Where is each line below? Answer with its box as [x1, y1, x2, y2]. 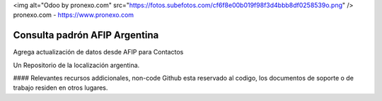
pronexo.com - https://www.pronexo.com [13, 11, 134, 19]
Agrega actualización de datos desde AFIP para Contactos [13, 48, 184, 57]
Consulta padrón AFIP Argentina [13, 29, 159, 42]
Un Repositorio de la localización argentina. [13, 61, 140, 69]
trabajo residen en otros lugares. [13, 83, 108, 92]
